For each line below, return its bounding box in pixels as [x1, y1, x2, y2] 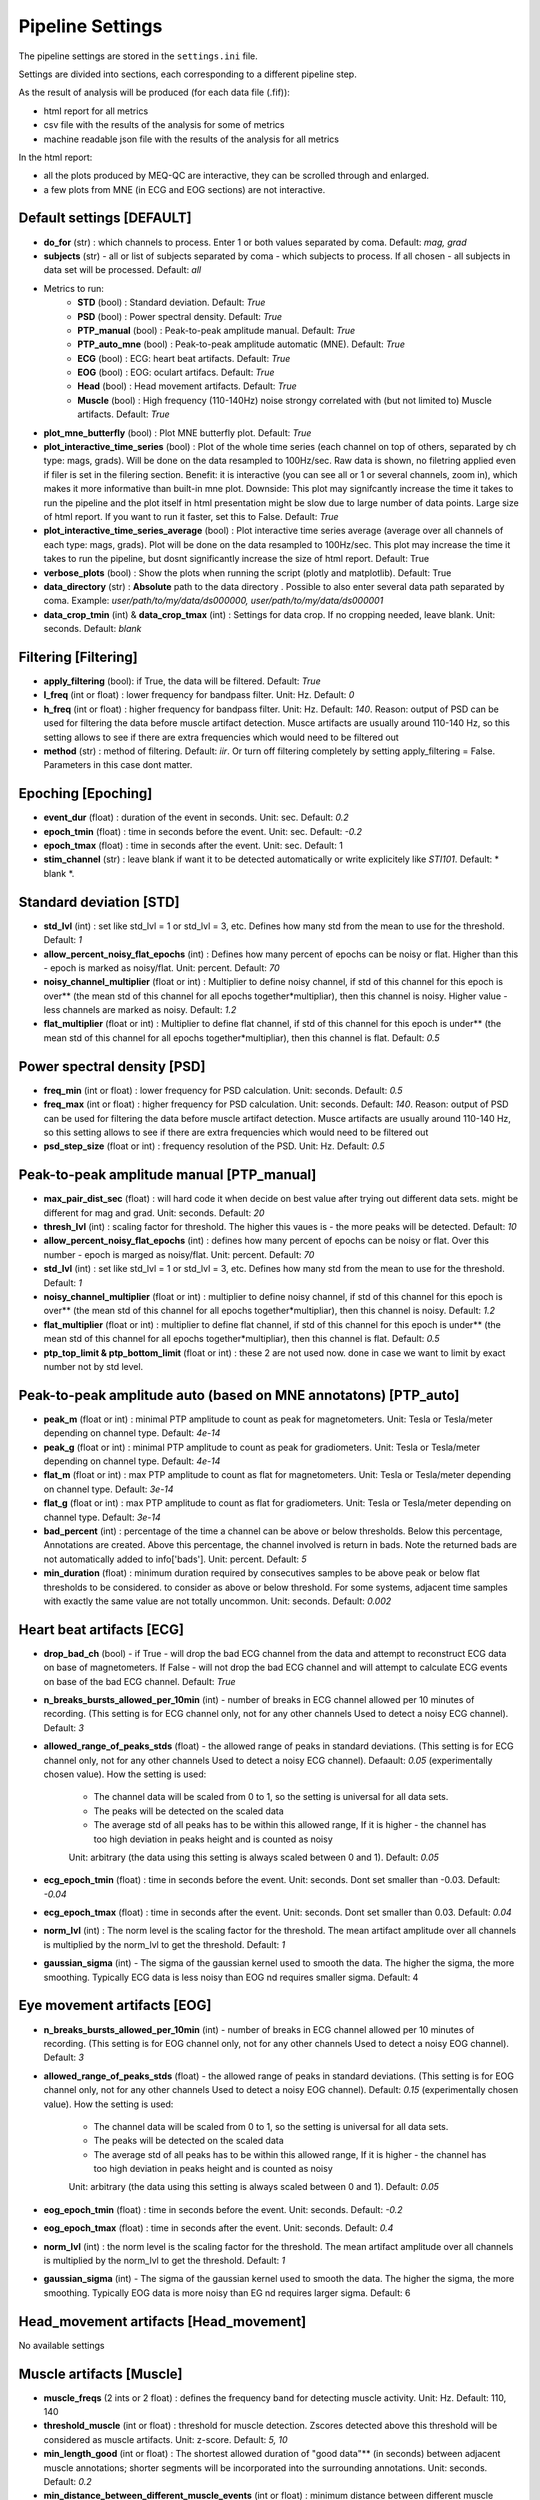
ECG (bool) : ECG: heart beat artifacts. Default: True [77, 352, 291, 364]
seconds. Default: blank [43, 623, 142, 635]
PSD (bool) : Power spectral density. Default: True [77, 310, 283, 322]
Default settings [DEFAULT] [18, 210, 192, 227]
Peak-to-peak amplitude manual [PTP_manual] [18, 1166, 317, 1184]
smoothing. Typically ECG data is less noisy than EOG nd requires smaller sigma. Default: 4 [43, 1971, 419, 1983]
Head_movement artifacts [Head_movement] [18, 2313, 307, 2330]
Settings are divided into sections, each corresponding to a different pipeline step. [18, 68, 357, 80]
